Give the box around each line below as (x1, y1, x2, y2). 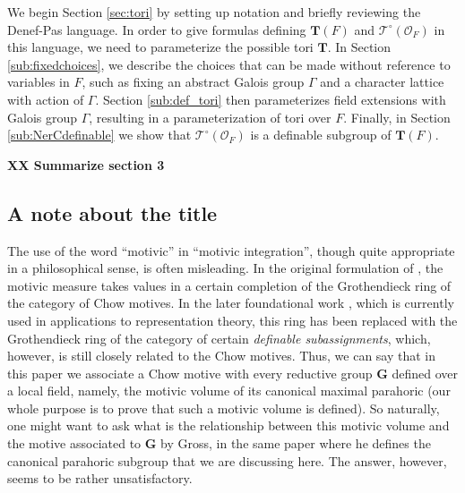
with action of (7, 89, 84, 108)
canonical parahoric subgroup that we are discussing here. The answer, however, (7, 451, 447, 470)
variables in (7, 72, 70, 91)
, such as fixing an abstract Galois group (82, 72, 305, 91)
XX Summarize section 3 (7, 155, 165, 174)
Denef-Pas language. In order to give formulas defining (7, 20, 306, 38)
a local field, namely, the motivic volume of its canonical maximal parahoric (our (7, 381, 451, 400)
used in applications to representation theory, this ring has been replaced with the (7, 310, 458, 329)
